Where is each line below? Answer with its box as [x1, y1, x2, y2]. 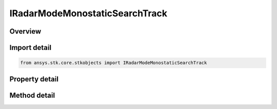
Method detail [9, 91, 55, 99]
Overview [9, 27, 42, 36]
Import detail [9, 43, 51, 52]
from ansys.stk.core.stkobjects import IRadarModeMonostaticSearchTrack [20, 60, 207, 66]
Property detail [9, 74, 59, 84]
